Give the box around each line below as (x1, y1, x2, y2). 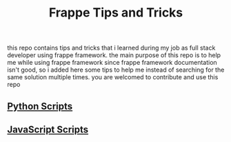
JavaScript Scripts (7, 123, 89, 135)
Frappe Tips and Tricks (48, 5, 183, 21)
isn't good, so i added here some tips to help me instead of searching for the (7, 65, 225, 74)
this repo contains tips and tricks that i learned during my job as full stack (7, 43, 216, 52)
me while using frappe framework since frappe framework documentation (7, 59, 217, 67)
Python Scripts (7, 100, 73, 112)
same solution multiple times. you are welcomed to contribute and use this (7, 73, 219, 81)
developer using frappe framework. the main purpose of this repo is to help (7, 51, 221, 59)
